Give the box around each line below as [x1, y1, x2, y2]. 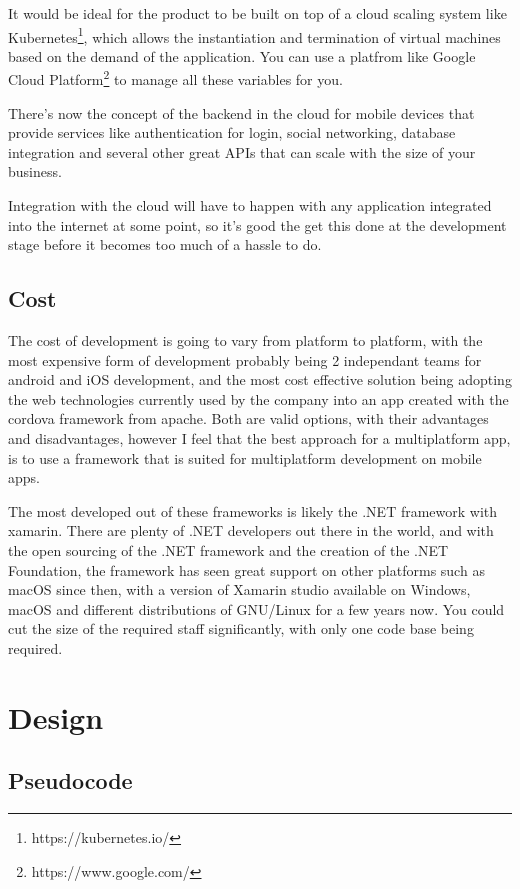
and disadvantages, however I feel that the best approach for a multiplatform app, [8, 428, 511, 449]
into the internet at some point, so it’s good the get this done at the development [8, 214, 507, 235]
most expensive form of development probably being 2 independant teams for [8, 349, 482, 370]
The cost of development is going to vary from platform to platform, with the [8, 330, 483, 351]
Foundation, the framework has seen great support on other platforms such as [8, 559, 485, 580]
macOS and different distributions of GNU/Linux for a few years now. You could [8, 598, 505, 619]
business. [8, 161, 62, 182]
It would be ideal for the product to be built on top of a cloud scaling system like [8, 3, 507, 23]
